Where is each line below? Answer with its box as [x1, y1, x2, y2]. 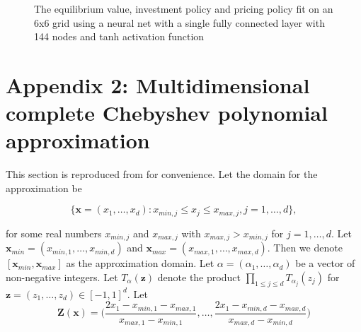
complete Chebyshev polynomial [6, 98, 328, 127]
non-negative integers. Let [6, 269, 118, 284]
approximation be [6, 180, 82, 195]
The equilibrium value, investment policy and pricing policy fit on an [34, 1, 333, 16]
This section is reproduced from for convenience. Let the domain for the [6, 167, 318, 182]
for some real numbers [6, 225, 102, 240]
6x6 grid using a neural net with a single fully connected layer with [34, 15, 325, 30]
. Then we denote [267, 240, 343, 255]
